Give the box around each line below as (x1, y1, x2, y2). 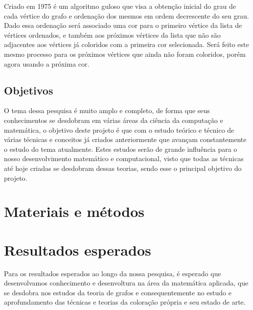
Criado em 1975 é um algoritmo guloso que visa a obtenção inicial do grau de (4, 1, 236, 11)
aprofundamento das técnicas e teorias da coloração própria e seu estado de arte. (4, 297, 246, 307)
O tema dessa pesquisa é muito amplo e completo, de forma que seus (4, 105, 210, 116)
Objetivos (4, 82, 53, 97)
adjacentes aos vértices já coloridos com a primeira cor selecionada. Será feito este (4, 39, 249, 49)
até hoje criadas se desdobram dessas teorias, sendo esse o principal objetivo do (4, 163, 242, 173)
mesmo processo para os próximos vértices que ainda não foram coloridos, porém (4, 48, 246, 59)
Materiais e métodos (4, 201, 145, 221)
